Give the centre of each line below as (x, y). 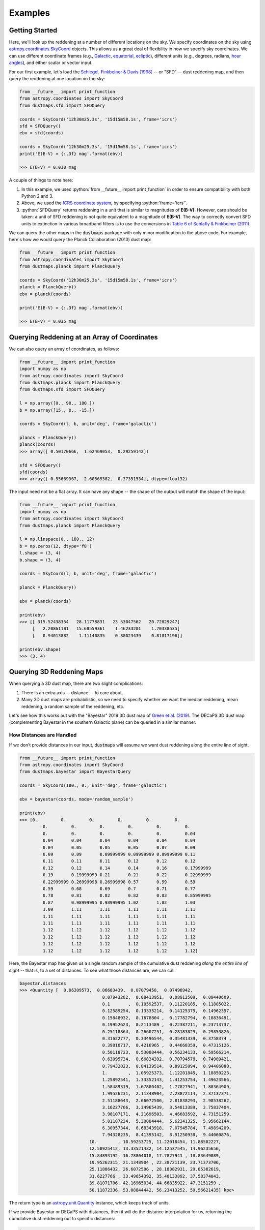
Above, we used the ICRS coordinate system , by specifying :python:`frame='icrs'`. (104, 203)
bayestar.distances (43, 983)
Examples (29, 13)
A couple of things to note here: (41, 180)
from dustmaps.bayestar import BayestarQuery (75, 772)
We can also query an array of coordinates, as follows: (64, 349)
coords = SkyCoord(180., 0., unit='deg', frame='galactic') (93, 785)
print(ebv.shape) (40, 649)
